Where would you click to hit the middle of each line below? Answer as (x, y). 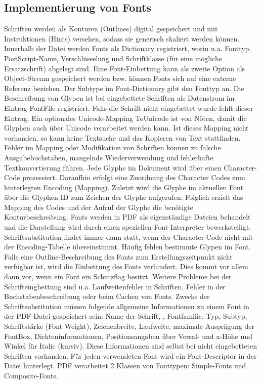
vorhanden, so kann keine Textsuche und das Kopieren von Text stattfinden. (122, 137)
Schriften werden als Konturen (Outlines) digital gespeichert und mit (111, 29)
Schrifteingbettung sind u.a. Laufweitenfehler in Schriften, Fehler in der (115, 286)
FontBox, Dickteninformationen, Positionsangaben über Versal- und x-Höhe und (128, 336)
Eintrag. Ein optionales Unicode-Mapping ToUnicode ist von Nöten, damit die (125, 118)
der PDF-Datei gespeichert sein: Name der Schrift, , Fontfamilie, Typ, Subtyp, (126, 316)
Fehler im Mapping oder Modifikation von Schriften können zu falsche (113, 147)
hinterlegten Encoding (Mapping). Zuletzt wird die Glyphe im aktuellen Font (124, 187)
